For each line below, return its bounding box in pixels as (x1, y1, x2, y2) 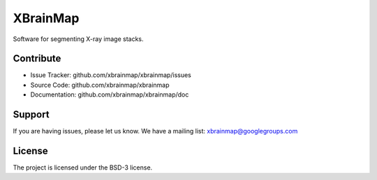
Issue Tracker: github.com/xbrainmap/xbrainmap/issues (30, 71, 191, 79)
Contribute (13, 53, 61, 65)
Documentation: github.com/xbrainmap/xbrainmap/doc (30, 90, 189, 99)
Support (13, 108, 50, 121)
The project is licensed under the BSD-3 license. (13, 163, 153, 172)
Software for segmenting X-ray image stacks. (13, 35, 144, 43)
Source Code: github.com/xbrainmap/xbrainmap (30, 81, 170, 89)
